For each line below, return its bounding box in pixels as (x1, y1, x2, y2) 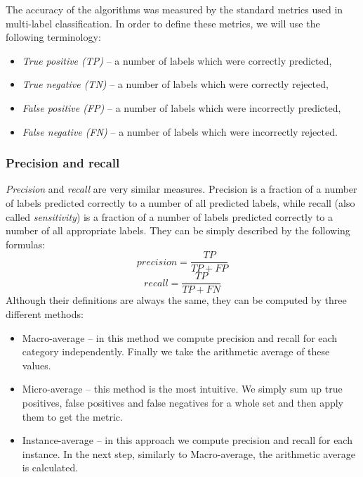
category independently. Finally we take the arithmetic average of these (22, 344, 330, 359)
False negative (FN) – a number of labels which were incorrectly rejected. (22, 124, 338, 139)
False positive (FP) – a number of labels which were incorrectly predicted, (22, 100, 341, 115)
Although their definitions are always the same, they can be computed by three (6, 293, 347, 307)
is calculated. (22, 460, 79, 475)
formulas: (6, 236, 46, 251)
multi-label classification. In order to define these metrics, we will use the (6, 15, 320, 30)
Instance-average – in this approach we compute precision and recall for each (22, 433, 352, 447)
